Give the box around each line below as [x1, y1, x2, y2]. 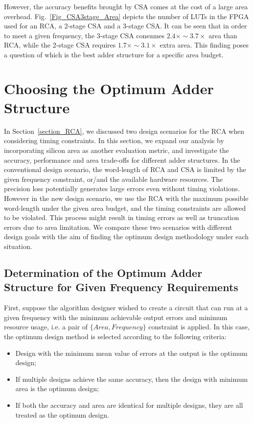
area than [208, 30, 237, 40]
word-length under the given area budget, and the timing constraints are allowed [4, 202, 246, 213]
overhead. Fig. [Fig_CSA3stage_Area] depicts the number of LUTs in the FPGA [4, 11, 249, 21]
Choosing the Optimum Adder [4, 78, 214, 98]
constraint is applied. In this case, [148, 322, 250, 332]
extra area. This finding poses [160, 40, 249, 50]
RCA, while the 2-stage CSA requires [4, 40, 116, 50]
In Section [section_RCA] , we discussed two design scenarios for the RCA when [4, 125, 244, 136]
